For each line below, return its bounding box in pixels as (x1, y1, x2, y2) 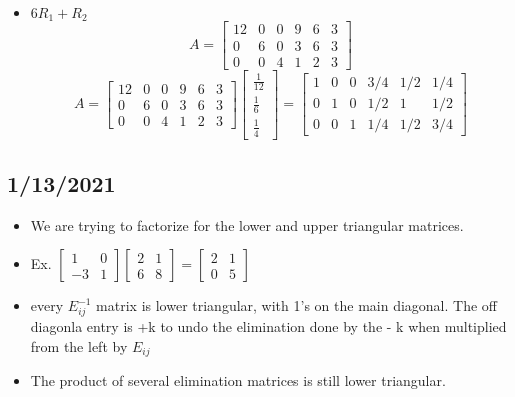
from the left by (30, 335, 128, 356)
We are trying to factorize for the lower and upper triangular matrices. (30, 214, 464, 235)
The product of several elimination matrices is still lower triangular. (30, 370, 446, 391)
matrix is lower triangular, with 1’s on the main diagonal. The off (96, 295, 497, 316)
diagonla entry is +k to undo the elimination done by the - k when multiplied (30, 316, 507, 337)
